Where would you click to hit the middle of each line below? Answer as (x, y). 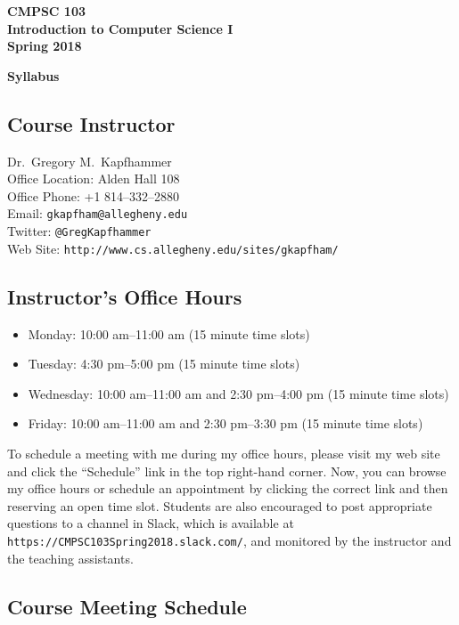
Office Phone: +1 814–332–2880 (94, 195)
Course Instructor (91, 123)
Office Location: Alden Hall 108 (94, 179)
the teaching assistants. (70, 558)
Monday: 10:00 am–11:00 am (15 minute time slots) (169, 333)
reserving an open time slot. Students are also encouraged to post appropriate (220, 505)
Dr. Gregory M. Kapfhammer (90, 161)
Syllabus (33, 75)
